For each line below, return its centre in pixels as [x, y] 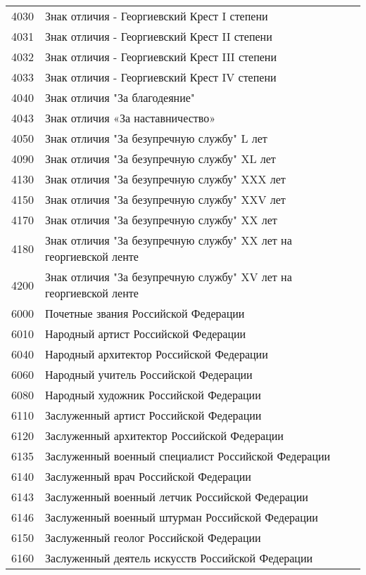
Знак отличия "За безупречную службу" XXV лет [165, 199]
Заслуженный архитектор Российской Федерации [164, 435]
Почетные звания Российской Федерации [145, 313]
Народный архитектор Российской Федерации [157, 354]
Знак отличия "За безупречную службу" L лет [156, 138]
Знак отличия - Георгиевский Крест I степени [157, 16]
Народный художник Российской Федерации [153, 395]
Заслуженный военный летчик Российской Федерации [177, 497]
